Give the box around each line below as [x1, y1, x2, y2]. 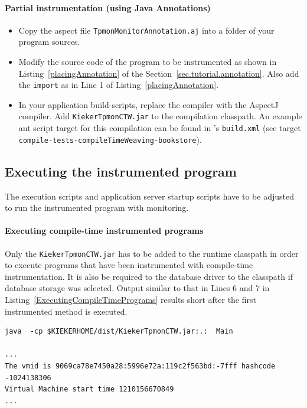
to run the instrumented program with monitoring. [5, 201, 189, 214]
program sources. [18, 35, 80, 48]
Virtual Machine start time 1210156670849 [5, 385, 174, 394]
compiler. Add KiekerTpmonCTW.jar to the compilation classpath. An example [18, 110, 302, 122]
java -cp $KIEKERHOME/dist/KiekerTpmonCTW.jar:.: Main [5, 327, 233, 336]
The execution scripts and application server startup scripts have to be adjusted [5, 190, 294, 202]
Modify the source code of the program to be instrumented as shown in [18, 56, 277, 68]
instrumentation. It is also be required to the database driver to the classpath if [5, 270, 293, 282]
